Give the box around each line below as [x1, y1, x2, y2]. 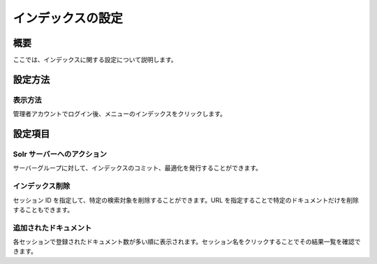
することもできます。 [13, 205, 74, 214]
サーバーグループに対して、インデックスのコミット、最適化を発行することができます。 [13, 164, 262, 173]
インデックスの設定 [13, 10, 124, 26]
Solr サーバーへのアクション [13, 149, 108, 159]
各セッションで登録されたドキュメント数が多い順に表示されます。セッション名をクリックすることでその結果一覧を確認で [13, 237, 361, 246]
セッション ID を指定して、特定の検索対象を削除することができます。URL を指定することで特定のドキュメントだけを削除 [13, 196, 360, 204]
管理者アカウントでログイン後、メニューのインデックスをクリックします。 [13, 110, 227, 118]
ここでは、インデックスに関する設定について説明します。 [13, 56, 177, 64]
